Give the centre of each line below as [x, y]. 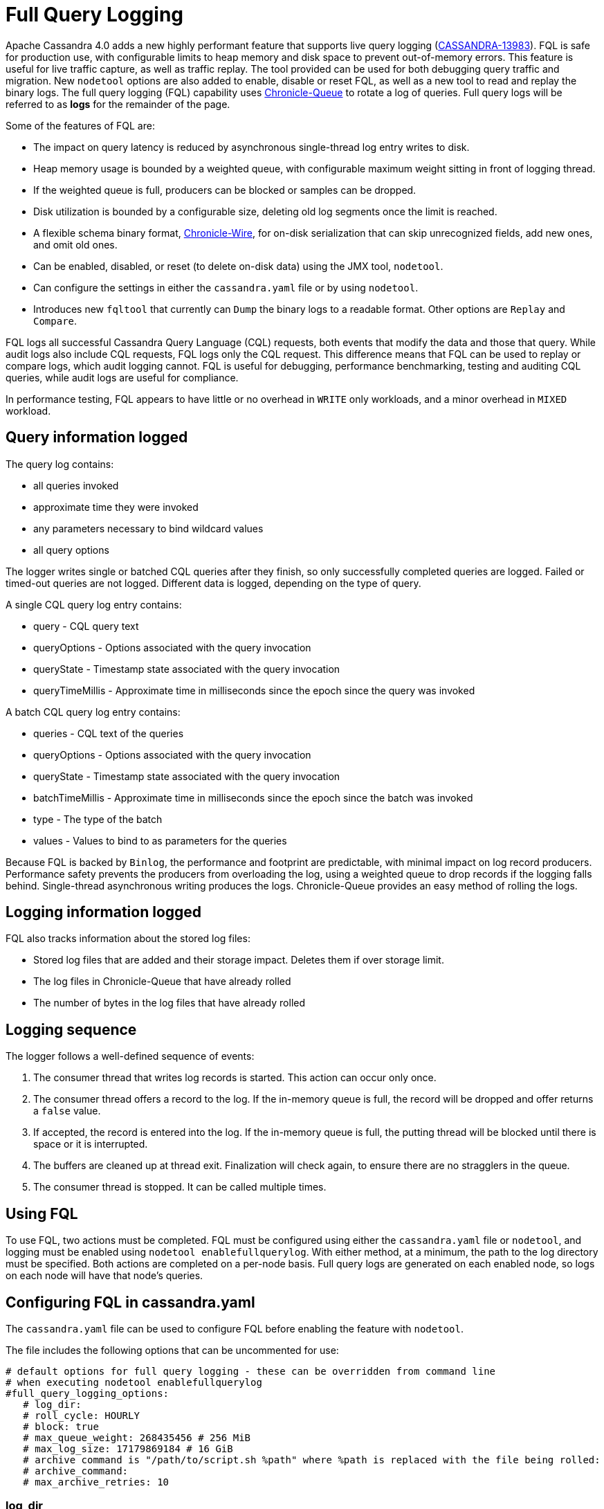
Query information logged [97, 437]
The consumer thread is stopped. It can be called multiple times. [180, 1187]
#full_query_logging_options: [88, 1393]
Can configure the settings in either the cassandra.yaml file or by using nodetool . [226, 287]
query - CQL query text [86, 626]
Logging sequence [71, 1029]
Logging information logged [104, 912]
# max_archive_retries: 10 [96, 1482]
